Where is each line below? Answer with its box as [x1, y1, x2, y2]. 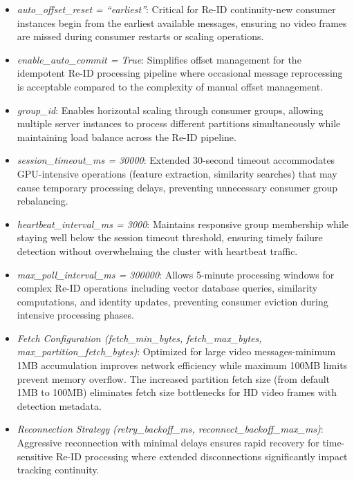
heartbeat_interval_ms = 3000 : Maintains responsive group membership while [17, 216, 349, 231]
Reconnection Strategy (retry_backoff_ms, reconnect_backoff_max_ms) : [17, 422, 324, 436]
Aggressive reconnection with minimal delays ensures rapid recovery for [17, 435, 319, 450]
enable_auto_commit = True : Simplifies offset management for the [17, 52, 301, 66]
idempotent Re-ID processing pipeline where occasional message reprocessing [17, 66, 343, 80]
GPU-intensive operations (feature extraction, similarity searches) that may [17, 166, 337, 180]
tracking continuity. [17, 462, 100, 477]
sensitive [17, 449, 53, 463]
